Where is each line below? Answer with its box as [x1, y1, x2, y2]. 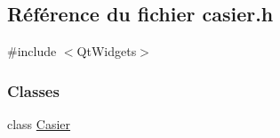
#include [7, 42, 57, 61]
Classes [7, 79, 60, 101]
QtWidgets [76, 42, 137, 61]
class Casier [7, 115, 71, 134]
